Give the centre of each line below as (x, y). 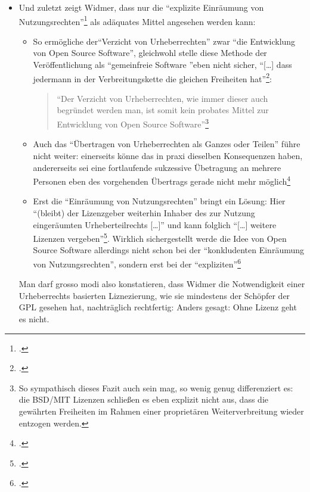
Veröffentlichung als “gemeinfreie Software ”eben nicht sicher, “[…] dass (162, 65)
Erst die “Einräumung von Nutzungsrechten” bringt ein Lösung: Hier (159, 201)
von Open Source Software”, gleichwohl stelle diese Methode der (150, 53)
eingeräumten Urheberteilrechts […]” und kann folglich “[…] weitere (155, 224)
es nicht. (34, 319)
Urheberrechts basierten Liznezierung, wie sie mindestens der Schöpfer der (154, 295)
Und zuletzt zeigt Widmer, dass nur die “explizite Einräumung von (141, 7)
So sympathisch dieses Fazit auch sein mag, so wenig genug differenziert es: (156, 387)
